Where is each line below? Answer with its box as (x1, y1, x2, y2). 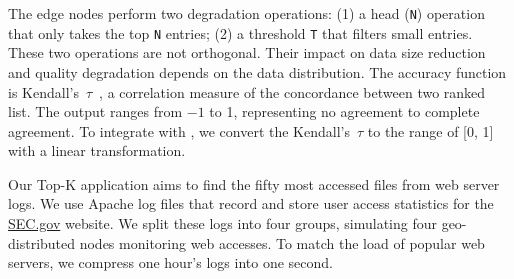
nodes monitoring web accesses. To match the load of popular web (79, 232, 485, 253)
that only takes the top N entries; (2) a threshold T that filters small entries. (8, 22, 473, 43)
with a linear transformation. (8, 140, 186, 161)
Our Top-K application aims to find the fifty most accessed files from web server (8, 173, 500, 194)
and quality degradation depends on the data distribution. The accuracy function (8, 61, 507, 82)
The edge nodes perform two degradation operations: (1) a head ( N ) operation (8, 3, 485, 23)
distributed (8, 232, 76, 253)
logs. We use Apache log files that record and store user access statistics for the (8, 193, 494, 214)
